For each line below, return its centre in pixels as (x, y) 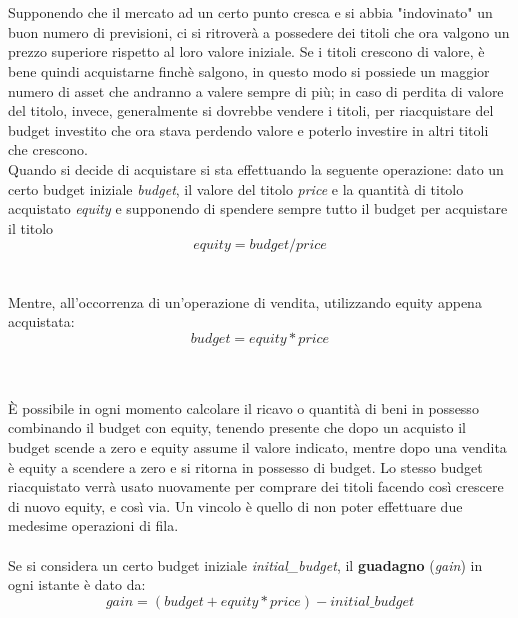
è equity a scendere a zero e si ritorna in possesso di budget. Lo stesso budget (245, 466)
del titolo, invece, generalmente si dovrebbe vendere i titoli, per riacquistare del (251, 110)
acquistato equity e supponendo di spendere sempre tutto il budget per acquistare (258, 208)
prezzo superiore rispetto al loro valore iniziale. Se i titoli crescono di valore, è (246, 51)
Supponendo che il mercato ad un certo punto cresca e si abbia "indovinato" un (250, 12)
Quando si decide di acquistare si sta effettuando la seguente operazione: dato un (256, 168)
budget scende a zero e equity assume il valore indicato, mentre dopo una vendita (257, 447)
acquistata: (41, 321)
